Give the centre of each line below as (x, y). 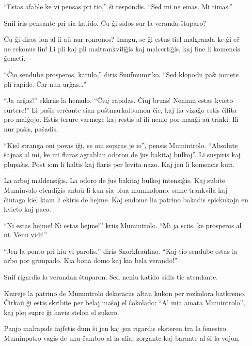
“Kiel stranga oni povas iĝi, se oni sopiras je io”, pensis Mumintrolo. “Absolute (121, 145)
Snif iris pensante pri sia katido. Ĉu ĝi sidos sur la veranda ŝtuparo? (105, 23)
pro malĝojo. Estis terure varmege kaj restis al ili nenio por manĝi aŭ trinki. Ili (121, 119)
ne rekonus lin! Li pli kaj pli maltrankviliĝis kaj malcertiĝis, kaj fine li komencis (122, 48)
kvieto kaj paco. (28, 209)
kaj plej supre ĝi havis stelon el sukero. (62, 312)
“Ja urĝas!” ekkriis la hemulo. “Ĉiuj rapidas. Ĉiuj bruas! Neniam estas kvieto (118, 100)
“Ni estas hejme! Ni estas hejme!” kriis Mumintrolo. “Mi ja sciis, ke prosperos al (123, 225)
